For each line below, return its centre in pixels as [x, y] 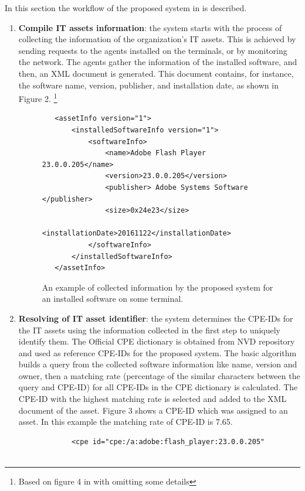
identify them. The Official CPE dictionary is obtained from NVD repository [157, 341]
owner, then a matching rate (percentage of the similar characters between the [159, 375]
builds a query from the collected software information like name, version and [158, 364]
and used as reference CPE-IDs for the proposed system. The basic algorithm [157, 352]
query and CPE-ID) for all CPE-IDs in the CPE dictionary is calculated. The [158, 387]
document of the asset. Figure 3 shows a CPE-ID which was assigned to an [153, 410]
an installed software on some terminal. [113, 299]
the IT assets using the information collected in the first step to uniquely [149, 330]
